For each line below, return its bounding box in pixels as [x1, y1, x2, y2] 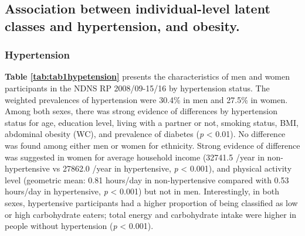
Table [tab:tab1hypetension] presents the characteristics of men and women [5, 70, 290, 83]
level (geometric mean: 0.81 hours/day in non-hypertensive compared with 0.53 [5, 173, 289, 186]
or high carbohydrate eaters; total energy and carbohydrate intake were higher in [5, 208, 297, 220]
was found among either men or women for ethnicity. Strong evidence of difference [5, 139, 300, 151]
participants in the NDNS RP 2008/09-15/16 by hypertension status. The [5, 81, 270, 94]
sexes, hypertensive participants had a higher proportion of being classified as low [5, 196, 298, 208]
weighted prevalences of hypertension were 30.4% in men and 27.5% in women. [5, 93, 288, 105]
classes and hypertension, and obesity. [5, 16, 240, 35]
